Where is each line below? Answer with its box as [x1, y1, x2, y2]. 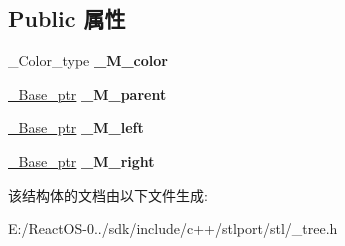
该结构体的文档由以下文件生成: [8, 184, 208, 205]
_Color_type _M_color [8, 50, 168, 71]
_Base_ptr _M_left [8, 117, 144, 138]
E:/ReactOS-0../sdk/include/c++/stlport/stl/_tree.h [8, 218, 338, 239]
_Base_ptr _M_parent [8, 83, 167, 104]
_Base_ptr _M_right [8, 150, 155, 171]
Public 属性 [8, 3, 126, 34]
